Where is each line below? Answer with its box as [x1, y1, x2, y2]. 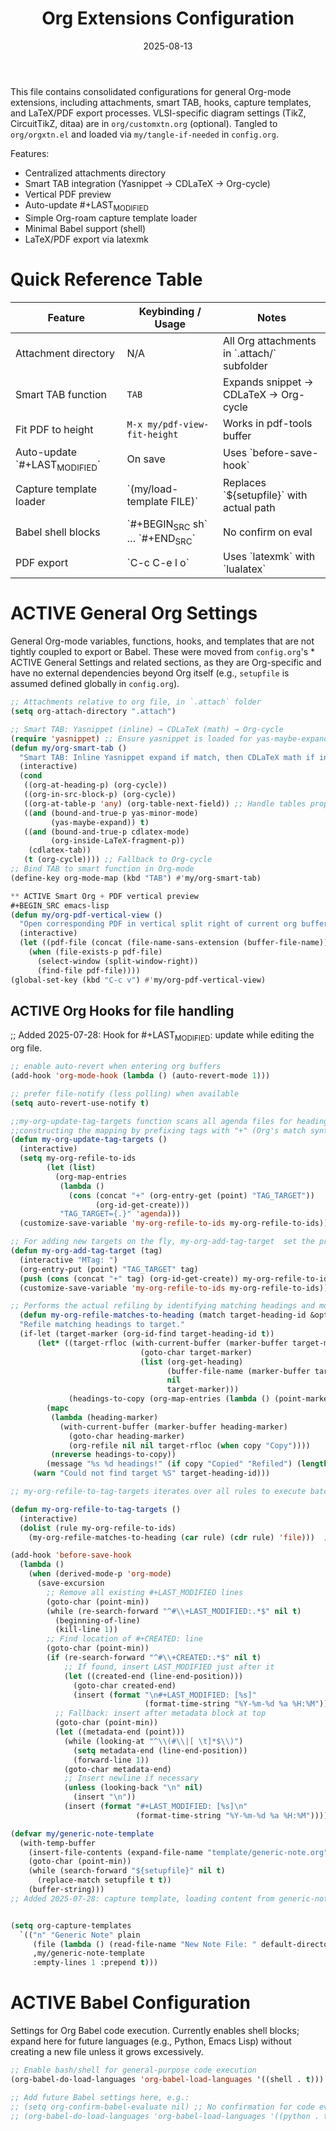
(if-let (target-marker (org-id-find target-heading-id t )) [19, 1329, 275, 1339]
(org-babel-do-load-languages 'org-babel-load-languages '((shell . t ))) [10, 2074, 325, 2084]
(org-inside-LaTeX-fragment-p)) [50, 836, 186, 846]
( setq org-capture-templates [10, 1920, 132, 1931]
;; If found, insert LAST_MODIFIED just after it [63, 1662, 275, 1672]
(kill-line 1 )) [54, 1625, 118, 1635]
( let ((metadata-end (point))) [54, 1727, 186, 1737]
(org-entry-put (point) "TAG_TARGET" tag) [19, 1264, 199, 1274]
